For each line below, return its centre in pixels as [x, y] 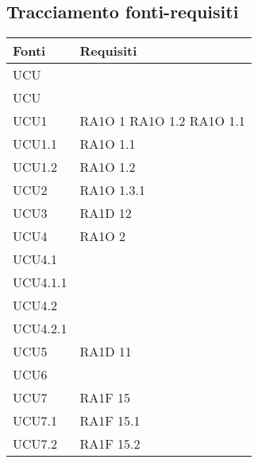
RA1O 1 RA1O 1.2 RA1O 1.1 [162, 121]
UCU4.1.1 [40, 282]
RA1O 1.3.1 [112, 190]
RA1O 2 [103, 236]
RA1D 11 [106, 352]
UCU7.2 [35, 444]
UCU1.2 [35, 167]
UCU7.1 [35, 421]
